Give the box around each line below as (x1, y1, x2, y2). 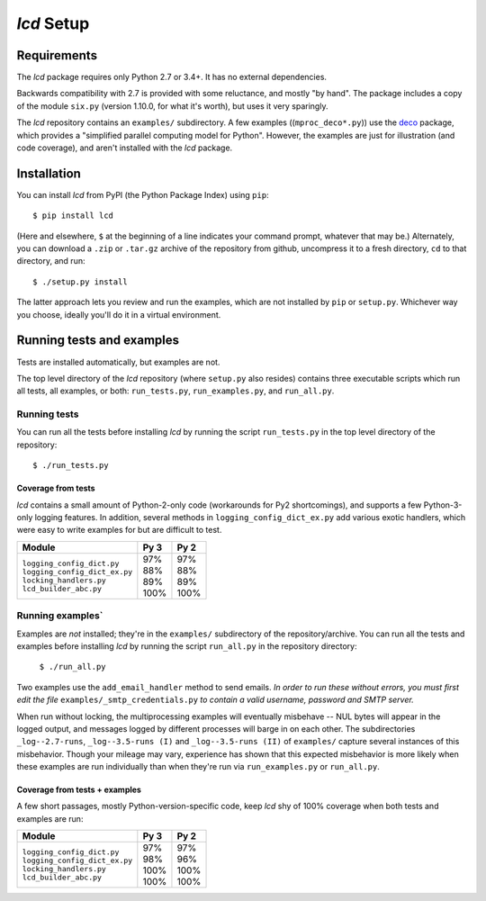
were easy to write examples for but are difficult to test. (16, 525, 222, 536)
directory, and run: (16, 256, 85, 266)
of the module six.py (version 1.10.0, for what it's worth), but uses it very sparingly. (16, 100, 328, 112)
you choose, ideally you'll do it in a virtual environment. (16, 309, 221, 320)
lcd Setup (16, 14, 90, 33)
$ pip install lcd (32, 211, 114, 221)
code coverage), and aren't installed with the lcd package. (16, 142, 233, 153)
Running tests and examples (16, 333, 180, 348)
